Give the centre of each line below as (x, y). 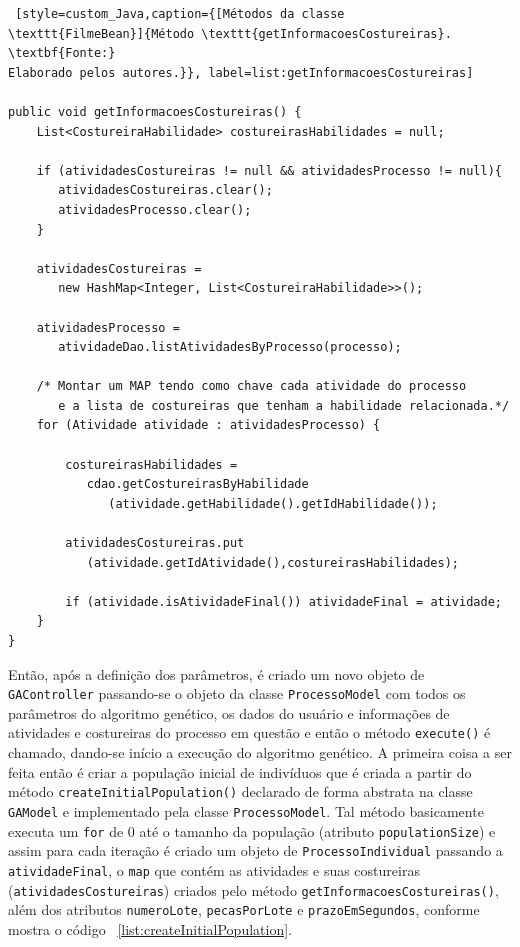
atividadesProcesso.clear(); (155, 209)
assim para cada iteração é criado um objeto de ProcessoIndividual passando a (255, 850)
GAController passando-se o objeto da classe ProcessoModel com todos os (237, 693)
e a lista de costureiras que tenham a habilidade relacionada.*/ (284, 405)
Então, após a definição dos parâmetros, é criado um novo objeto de (216, 673)
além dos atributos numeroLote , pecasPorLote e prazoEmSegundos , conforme (244, 909)
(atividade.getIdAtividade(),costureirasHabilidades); (273, 562)
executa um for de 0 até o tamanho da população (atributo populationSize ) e (252, 830)
